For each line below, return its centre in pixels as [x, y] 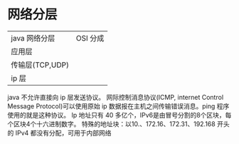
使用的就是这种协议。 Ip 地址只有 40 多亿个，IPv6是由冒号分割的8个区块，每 [119, 115]
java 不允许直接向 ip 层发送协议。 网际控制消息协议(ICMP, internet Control [116, 97]
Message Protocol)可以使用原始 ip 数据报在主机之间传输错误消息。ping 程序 [118, 106]
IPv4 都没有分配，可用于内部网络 [63, 133]
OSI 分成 [90, 38]
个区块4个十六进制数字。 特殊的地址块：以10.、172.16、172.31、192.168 [111, 124]
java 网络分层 [33, 38]
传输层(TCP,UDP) [40, 65]
